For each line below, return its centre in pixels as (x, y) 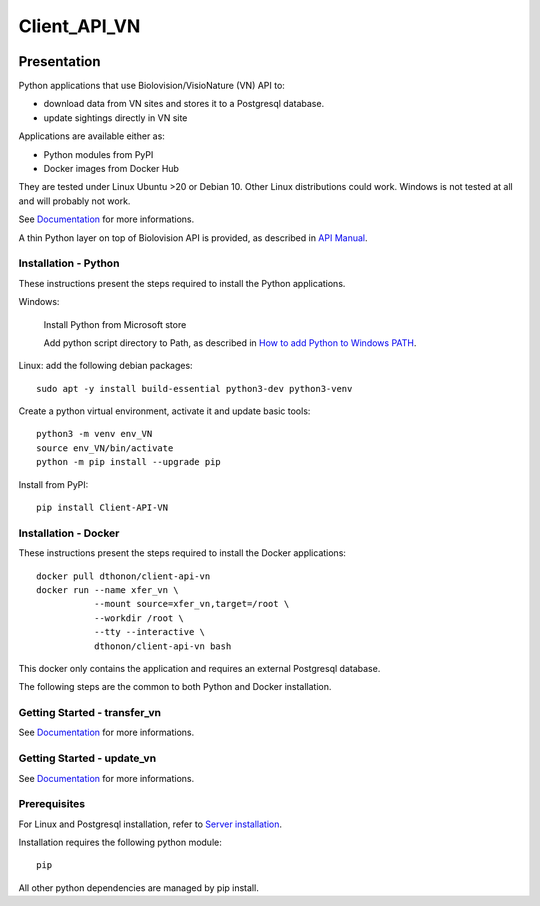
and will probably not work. (74, 201)
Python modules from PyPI (98, 154)
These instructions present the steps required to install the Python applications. (182, 283)
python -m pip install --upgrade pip (129, 462)
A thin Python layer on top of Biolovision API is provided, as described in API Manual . (193, 237)
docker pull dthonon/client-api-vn (123, 576)
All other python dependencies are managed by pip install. (138, 887)
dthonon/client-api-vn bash (162, 646)
